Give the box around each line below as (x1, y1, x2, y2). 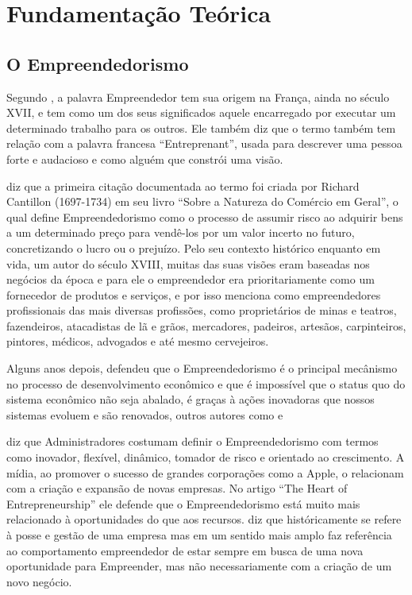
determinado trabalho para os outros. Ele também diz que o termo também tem (6, 119, 396, 136)
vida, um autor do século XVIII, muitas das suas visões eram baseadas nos (6, 255, 370, 272)
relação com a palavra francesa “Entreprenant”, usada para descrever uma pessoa (6, 135, 402, 152)
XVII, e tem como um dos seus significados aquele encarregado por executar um (6, 104, 396, 121)
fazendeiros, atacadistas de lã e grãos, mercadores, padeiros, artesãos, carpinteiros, (6, 317, 406, 334)
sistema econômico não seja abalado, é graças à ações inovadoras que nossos (6, 391, 375, 408)
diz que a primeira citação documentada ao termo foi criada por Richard (6, 177, 360, 194)
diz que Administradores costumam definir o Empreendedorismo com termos (6, 433, 379, 450)
